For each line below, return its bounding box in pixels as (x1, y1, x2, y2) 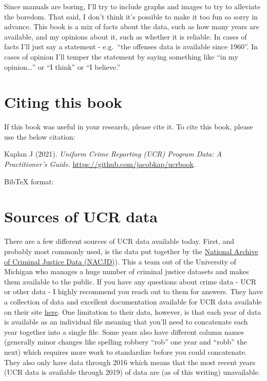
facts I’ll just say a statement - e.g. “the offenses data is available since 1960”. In (4, 41, 258, 52)
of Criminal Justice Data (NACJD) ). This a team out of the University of (4, 256, 236, 266)
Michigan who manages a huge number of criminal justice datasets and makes (4, 266, 249, 277)
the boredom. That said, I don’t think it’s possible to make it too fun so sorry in (4, 11, 258, 22)
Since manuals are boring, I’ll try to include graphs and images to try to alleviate (4, 1, 260, 11)
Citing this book (4, 91, 123, 112)
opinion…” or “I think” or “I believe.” (4, 61, 121, 72)
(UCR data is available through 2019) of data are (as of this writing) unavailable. (4, 367, 260, 377)
